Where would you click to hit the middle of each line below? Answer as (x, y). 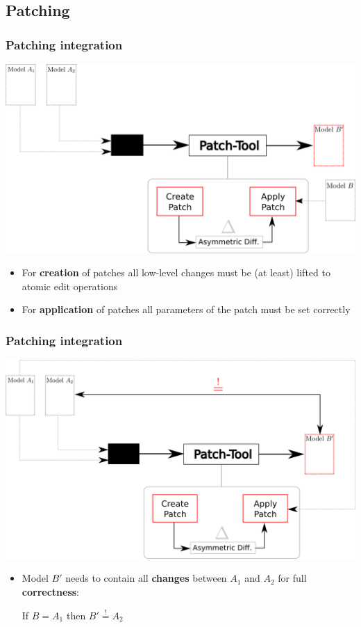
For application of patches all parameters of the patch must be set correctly (186, 309)
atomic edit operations (70, 286)
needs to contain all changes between (146, 578)
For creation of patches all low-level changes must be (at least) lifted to (176, 272)
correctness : (51, 591)
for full (292, 578)
